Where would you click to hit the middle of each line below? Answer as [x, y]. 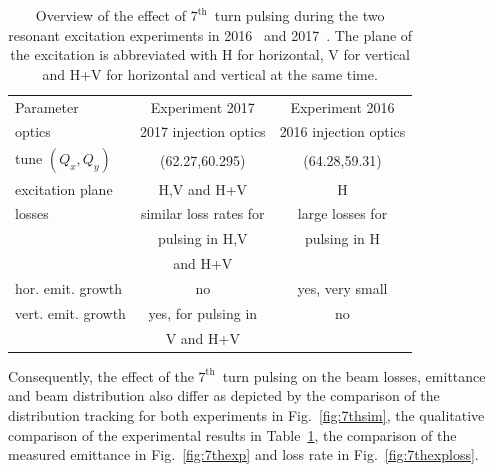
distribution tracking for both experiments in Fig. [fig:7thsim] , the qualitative [246, 414]
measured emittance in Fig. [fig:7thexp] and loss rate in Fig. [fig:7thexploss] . [243, 454]
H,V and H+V [203, 188]
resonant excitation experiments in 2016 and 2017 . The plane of [210, 34]
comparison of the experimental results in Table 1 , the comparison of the [232, 434]
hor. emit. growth [69, 287]
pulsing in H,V [203, 238]
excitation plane [64, 188]
